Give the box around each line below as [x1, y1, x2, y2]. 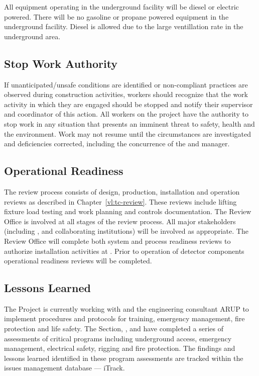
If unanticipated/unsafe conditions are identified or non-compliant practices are [4, 79, 248, 89]
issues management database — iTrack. [4, 362, 125, 373]
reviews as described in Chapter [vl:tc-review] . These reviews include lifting [4, 196, 237, 207]
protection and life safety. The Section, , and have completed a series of [4, 323, 224, 334]
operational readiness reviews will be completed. [4, 255, 152, 266]
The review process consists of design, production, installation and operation [4, 186, 240, 197]
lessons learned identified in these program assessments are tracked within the [4, 352, 243, 363]
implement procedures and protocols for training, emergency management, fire [4, 313, 245, 324]
